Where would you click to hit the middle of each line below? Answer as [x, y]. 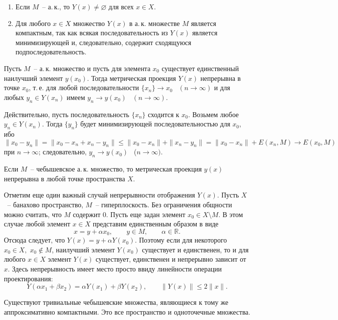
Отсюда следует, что [34, 240]
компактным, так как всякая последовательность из [91, 33]
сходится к [164, 114]
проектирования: [29, 278]
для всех [121, 6]
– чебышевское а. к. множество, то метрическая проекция [116, 169]
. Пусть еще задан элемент [146, 214]
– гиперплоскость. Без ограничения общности [164, 204]
